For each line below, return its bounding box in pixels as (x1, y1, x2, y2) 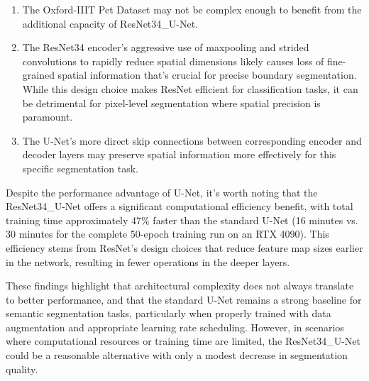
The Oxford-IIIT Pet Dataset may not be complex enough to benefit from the (22, 2, 362, 16)
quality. (6, 361, 38, 376)
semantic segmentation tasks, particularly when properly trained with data (6, 306, 331, 321)
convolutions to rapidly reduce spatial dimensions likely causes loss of (22, 53, 324, 68)
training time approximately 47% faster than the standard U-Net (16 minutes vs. (6, 212, 358, 227)
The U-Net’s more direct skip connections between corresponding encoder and (22, 133, 362, 148)
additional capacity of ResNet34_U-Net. (22, 16, 199, 31)
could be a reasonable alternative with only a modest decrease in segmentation (6, 348, 348, 363)
